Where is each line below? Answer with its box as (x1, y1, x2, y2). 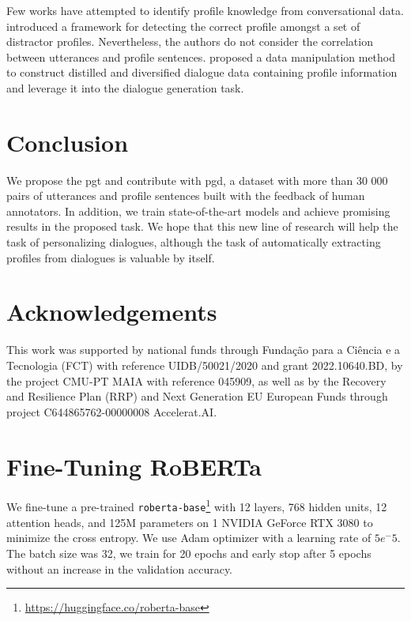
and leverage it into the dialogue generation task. (6, 79, 244, 96)
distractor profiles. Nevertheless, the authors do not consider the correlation (6, 33, 373, 50)
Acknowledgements (6, 295, 217, 328)
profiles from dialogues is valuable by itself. (6, 249, 215, 265)
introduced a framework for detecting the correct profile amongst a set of (6, 17, 360, 34)
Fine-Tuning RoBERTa (6, 450, 262, 482)
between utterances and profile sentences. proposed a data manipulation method (6, 48, 395, 65)
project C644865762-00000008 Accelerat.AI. (6, 403, 217, 420)
